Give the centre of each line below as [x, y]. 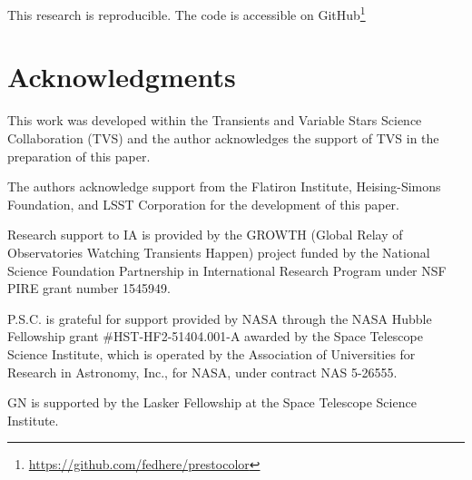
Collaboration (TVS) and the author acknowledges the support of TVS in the [223, 137]
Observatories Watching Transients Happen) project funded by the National [219, 252]
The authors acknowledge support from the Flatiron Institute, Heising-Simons [224, 186]
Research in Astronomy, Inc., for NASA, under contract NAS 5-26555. [202, 372]
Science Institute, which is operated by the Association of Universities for [211, 353]
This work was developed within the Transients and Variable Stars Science [215, 120]
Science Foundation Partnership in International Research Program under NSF [227, 270]
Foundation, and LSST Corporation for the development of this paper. [203, 204]
